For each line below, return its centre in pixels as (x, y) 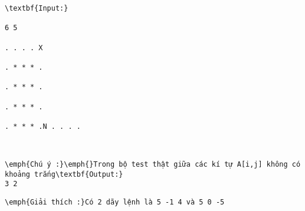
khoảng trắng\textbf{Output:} (64, 174)
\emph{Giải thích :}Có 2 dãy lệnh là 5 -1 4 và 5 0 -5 (115, 202)
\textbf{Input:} (37, 8)
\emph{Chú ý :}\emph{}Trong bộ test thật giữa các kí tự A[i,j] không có (153, 164)
